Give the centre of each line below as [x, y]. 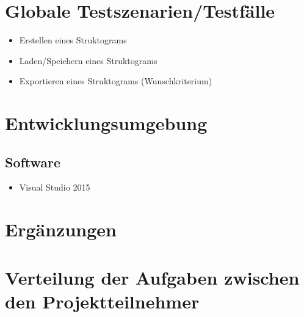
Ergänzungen [61, 229]
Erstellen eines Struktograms [73, 40]
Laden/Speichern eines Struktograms [88, 60]
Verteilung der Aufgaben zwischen [152, 277]
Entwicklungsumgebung [106, 123]
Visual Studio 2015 [55, 187]
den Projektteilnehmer [102, 301]
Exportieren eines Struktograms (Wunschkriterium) [116, 81]
